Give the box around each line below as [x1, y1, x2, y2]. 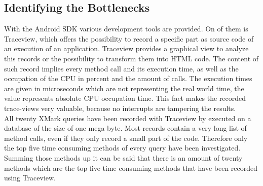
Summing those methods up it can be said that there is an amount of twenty [4, 152, 243, 163]
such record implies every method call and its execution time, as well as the [4, 63, 239, 73]
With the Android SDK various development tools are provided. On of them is [4, 23, 248, 34]
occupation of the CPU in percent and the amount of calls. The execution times [4, 73, 252, 84]
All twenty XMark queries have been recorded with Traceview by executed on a [4, 113, 251, 123]
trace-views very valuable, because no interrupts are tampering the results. [4, 102, 236, 113]
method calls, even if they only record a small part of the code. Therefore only [4, 132, 248, 143]
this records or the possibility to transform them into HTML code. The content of [4, 53, 259, 63]
